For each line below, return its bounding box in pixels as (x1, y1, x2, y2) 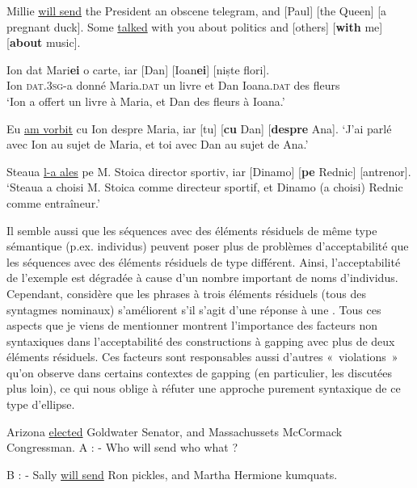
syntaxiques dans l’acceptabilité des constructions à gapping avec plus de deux (6, 332, 395, 349)
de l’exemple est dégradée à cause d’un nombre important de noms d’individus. (6, 269, 398, 286)
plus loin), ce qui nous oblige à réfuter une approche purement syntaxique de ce (6, 380, 401, 397)
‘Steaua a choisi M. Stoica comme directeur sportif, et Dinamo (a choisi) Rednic (6, 179, 403, 196)
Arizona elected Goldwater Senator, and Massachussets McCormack (6, 423, 343, 440)
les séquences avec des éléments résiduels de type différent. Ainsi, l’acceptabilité (6, 253, 401, 270)
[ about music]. (6, 34, 81, 51)
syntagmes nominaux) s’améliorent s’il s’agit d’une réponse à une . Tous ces (6, 301, 381, 318)
